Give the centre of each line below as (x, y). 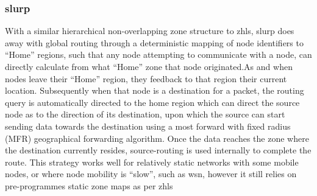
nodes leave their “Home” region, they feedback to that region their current (146, 78)
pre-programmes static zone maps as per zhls (89, 185)
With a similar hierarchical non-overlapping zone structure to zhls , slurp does (150, 31)
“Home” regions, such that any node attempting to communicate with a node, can (158, 54)
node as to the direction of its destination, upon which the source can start (145, 114)
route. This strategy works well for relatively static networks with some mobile (152, 162)
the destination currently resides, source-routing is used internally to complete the (158, 150)
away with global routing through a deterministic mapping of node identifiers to (154, 42)
